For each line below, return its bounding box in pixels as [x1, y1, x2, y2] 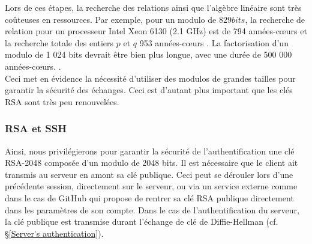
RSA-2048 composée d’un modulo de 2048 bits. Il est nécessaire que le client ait [5, 156, 298, 169]
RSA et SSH [5, 121, 67, 136]
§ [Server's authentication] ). [5, 227, 104, 239]
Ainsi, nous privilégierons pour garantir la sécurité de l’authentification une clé [5, 144, 295, 157]
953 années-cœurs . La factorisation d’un [139, 36, 289, 49]
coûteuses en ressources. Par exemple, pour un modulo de [5, 13, 217, 25]
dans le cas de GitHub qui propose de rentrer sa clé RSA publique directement [5, 191, 294, 204]
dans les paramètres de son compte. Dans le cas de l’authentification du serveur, [5, 203, 299, 216]
